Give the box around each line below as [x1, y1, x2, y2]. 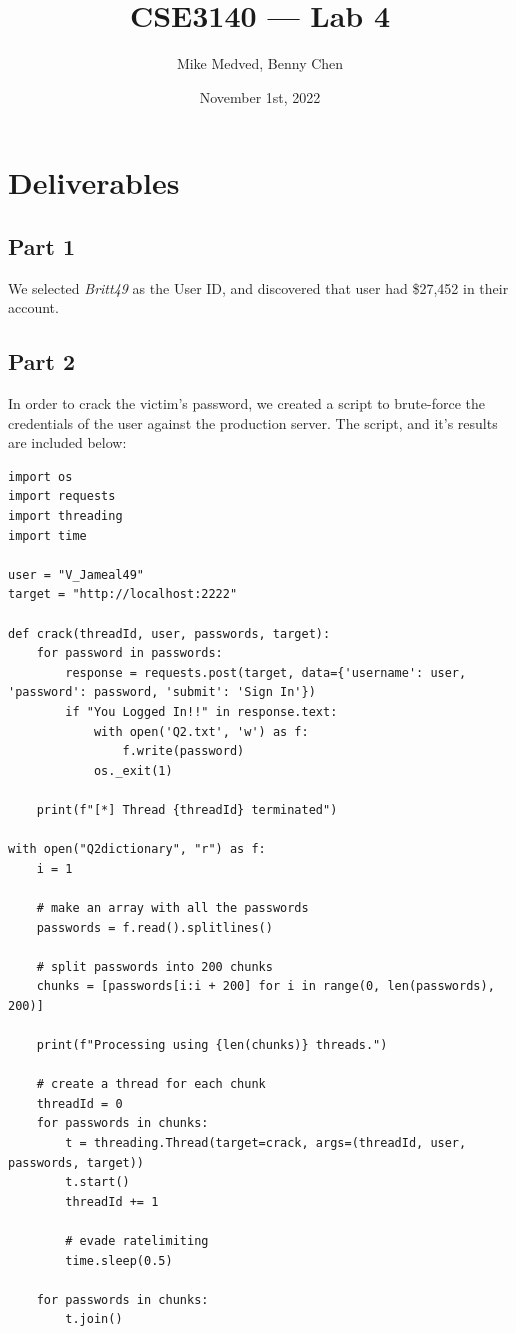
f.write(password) [122, 744, 245, 759]
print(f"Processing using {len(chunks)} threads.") [36, 1038, 388, 1053]
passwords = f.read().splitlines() [36, 920, 273, 935]
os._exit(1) [93, 763, 173, 778]
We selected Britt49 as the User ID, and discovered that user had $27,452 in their [8, 277, 509, 298]
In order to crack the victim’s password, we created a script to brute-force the [8, 393, 485, 414]
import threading [8, 509, 123, 524]
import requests [8, 489, 116, 504]
